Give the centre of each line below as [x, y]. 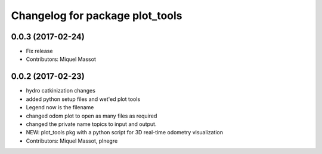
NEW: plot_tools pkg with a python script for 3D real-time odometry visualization [125, 133]
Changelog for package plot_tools [97, 16]
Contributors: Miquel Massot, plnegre [72, 141]
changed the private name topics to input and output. [91, 124]
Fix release [39, 51]
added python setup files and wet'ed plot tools [83, 99]
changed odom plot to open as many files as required [92, 116]
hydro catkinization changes [61, 91]
